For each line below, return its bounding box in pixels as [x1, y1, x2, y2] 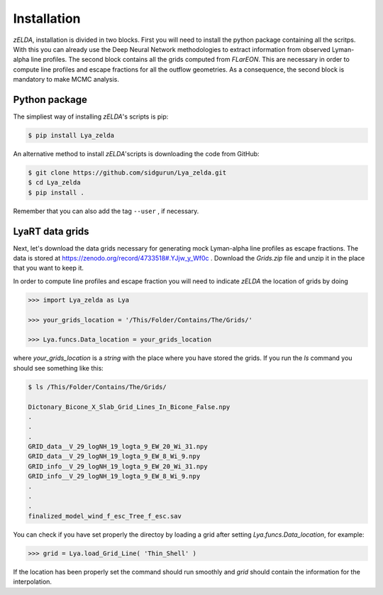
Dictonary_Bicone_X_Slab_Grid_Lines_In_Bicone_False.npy [28, 403, 231, 411]
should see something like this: [13, 364, 104, 372]
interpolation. [13, 577, 52, 586]
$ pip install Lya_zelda [28, 131, 115, 139]
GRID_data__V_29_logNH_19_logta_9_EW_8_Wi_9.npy [28, 452, 201, 461]
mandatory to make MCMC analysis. [13, 75, 120, 84]
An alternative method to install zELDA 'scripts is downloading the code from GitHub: [13, 149, 260, 158]
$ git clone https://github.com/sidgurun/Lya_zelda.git [28, 168, 227, 177]
